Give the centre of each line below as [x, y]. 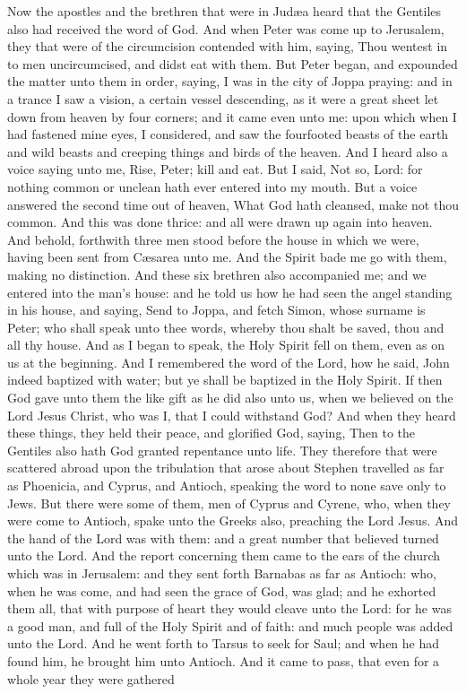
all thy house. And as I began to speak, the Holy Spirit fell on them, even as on [226, 345]
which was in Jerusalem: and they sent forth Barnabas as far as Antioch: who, [222, 573]
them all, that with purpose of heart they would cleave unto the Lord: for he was [229, 608]
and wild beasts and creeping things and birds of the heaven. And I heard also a [228, 151]
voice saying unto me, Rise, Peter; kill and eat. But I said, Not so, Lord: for [215, 169]
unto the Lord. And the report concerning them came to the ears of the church [224, 555]
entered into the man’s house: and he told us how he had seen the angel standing [230, 292]
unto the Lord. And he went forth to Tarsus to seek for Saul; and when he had [224, 643]
